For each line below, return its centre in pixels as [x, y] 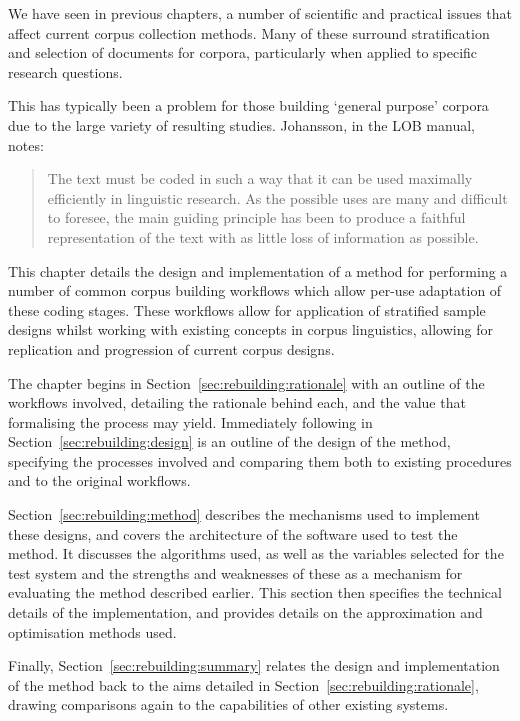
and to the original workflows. [99, 480]
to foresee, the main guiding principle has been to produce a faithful [256, 217]
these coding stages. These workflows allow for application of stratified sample [247, 309]
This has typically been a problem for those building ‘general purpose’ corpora [248, 105]
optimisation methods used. [92, 631]
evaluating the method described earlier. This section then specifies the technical [255, 592]
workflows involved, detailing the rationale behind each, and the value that [237, 402]
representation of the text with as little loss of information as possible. [263, 236]
